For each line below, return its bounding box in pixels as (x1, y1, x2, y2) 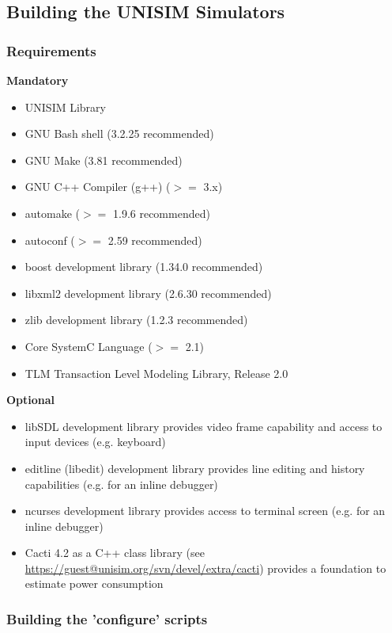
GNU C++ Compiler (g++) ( (24, 178, 171, 195)
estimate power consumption (24, 575, 164, 592)
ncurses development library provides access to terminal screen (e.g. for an (24, 502, 386, 519)
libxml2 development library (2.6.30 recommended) (24, 284, 272, 301)
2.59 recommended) (107, 231, 202, 248)
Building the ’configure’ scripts (6, 608, 208, 628)
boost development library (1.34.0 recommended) (24, 258, 263, 275)
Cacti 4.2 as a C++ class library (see (24, 544, 205, 561)
